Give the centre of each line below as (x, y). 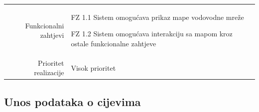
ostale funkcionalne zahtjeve (114, 43)
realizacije (49, 72)
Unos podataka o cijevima (72, 101)
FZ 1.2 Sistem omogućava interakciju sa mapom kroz (152, 34)
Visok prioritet (93, 67)
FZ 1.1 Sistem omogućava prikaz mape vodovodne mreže (157, 17)
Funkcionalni (45, 25)
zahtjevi (52, 35)
